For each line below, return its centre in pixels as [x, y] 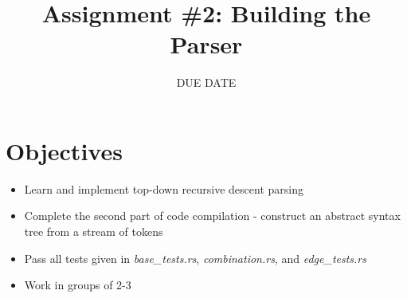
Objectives [64, 150]
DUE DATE [206, 82]
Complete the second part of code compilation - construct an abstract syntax [212, 216]
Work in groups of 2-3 [78, 285]
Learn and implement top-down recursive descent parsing [164, 188]
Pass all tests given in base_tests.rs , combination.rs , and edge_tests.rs [196, 258]
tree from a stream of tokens [94, 231]
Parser [206, 44]
